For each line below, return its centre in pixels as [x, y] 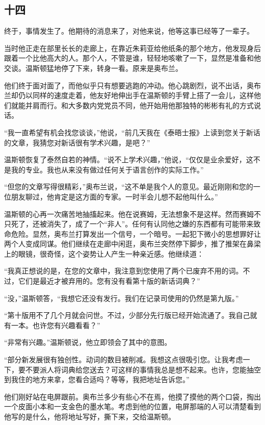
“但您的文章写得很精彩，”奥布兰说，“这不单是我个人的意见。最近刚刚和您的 [129, 186]
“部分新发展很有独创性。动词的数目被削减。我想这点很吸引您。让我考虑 [124, 359]
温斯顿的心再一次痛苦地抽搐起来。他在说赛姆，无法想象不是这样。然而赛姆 [129, 214]
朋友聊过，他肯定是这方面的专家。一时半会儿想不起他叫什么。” [114, 196]
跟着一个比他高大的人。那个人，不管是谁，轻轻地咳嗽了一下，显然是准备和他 [132, 58]
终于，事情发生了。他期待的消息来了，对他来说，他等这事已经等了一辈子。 [129, 31]
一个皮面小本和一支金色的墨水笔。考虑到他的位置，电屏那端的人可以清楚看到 [132, 406]
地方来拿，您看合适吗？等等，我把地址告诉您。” [111, 379]
